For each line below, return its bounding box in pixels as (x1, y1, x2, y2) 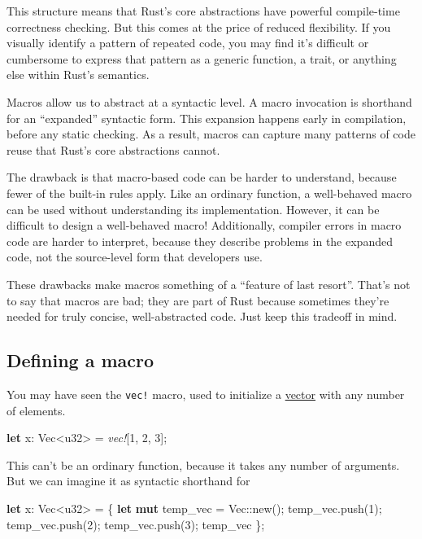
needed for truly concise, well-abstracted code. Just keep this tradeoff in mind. (7, 308, 398, 325)
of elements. (7, 401, 66, 418)
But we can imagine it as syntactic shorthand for (7, 472, 250, 489)
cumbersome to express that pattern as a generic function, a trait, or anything (7, 50, 397, 67)
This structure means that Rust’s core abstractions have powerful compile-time (7, 2, 400, 19)
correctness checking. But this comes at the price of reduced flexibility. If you (7, 18, 391, 35)
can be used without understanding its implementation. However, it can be (7, 200, 380, 217)
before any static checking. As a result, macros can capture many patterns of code (7, 125, 415, 142)
